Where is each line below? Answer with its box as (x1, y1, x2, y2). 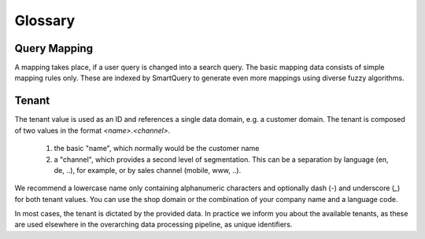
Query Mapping (14, 42, 94, 55)
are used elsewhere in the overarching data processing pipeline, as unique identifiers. (14, 220, 293, 230)
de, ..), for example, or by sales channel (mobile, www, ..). (54, 165, 242, 175)
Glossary (14, 12, 76, 29)
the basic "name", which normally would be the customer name (54, 144, 260, 153)
